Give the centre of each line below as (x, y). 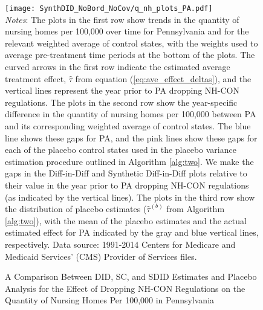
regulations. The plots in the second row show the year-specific (121, 102)
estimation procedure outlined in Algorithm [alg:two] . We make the (129, 161)
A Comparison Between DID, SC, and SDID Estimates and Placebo (131, 276)
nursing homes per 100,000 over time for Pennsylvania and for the (127, 31)
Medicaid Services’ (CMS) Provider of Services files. (101, 256)
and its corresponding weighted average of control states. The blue (128, 126)
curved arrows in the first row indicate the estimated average (118, 67)
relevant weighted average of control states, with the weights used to (131, 43)
